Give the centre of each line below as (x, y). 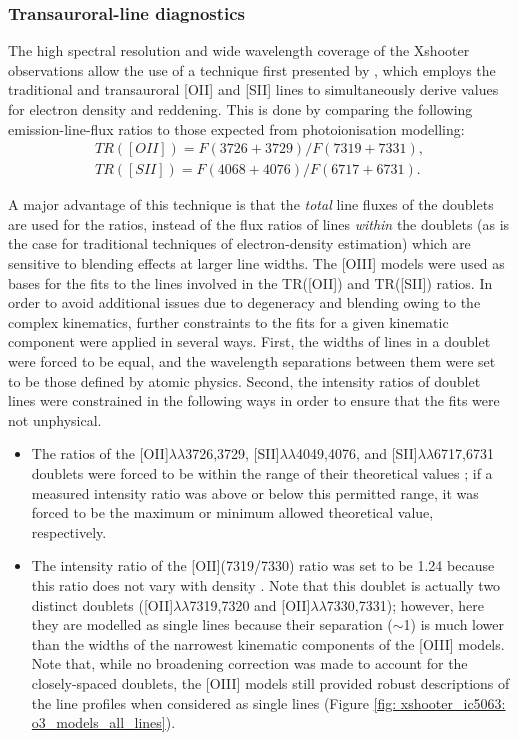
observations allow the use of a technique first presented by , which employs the (252, 69)
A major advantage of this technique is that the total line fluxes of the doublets (251, 204)
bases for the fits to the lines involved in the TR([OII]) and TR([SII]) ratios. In (250, 282)
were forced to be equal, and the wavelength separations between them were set (252, 361)
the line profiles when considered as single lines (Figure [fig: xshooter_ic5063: (268, 702)
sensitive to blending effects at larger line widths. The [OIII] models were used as (256, 263)
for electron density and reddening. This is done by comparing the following (240, 109)
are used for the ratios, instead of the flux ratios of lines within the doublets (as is (259, 223)
